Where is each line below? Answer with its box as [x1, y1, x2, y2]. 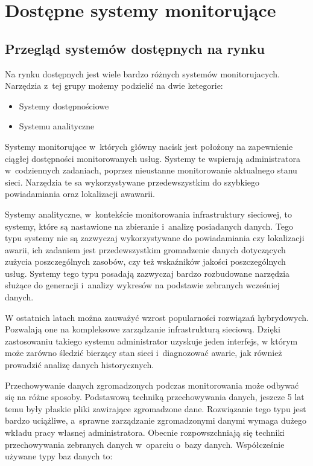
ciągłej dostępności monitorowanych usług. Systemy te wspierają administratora [5, 152, 300, 164]
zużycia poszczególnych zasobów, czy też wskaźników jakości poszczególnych [5, 255, 286, 268]
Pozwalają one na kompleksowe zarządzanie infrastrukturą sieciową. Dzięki [5, 323, 280, 335]
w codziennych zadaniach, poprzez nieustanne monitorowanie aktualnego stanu [5, 164, 297, 176]
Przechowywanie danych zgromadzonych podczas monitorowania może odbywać [5, 378, 299, 391]
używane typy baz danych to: [5, 450, 113, 462]
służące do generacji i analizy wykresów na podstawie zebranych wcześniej [5, 279, 280, 291]
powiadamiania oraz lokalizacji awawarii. [5, 187, 155, 200]
